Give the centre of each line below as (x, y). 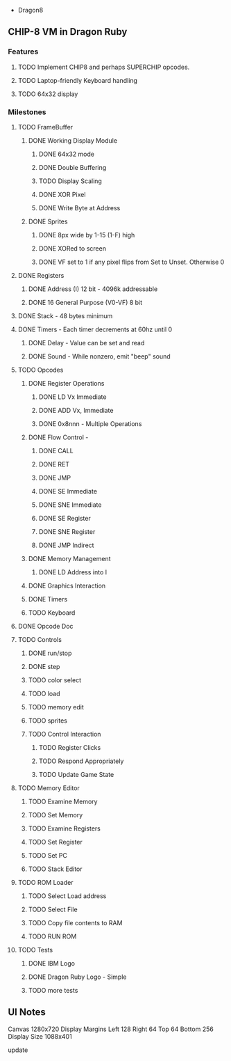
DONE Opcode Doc (45, 626)
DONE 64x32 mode (66, 154)
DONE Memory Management (69, 558)
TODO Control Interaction (65, 734)
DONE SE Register (65, 518)
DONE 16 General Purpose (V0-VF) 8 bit (85, 302)
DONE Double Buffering (72, 167)
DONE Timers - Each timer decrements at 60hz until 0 (95, 329)
